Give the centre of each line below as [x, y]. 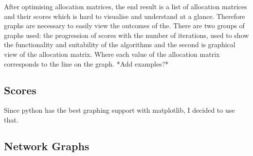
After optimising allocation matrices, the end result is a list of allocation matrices [126, 6]
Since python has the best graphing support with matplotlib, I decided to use [119, 110]
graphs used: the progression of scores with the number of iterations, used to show [126, 35]
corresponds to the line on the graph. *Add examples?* [86, 63]
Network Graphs [47, 146]
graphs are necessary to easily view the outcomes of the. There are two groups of [124, 26]
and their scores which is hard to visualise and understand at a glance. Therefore [125, 16]
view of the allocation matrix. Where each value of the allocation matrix [112, 54]
